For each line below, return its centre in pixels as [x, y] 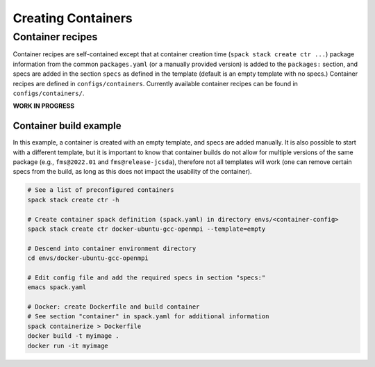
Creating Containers [73, 18]
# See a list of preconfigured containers [101, 190]
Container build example [67, 126]
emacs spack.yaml [57, 287]
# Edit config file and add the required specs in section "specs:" [147, 277]
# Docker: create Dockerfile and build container [114, 307]
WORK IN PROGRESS [44, 106]
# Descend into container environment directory [112, 248]
